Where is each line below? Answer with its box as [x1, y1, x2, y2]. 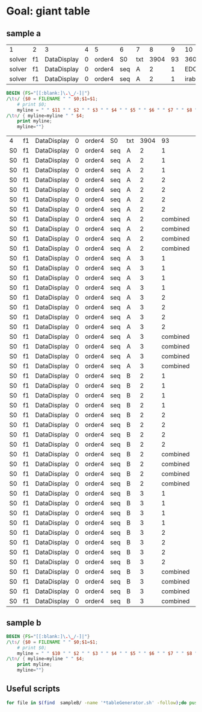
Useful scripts [6, 684, 60, 694]
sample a [6, 28, 41, 39]
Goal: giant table [6, 4, 90, 18]
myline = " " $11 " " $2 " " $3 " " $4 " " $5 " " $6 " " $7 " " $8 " [17, 107, 198, 113]
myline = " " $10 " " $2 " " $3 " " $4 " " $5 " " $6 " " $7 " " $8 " [17, 650, 198, 657]
